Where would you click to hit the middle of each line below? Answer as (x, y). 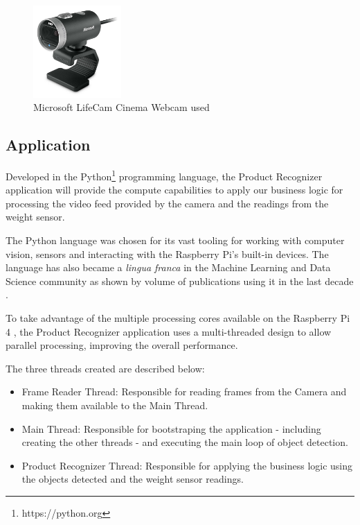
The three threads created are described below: (105, 368)
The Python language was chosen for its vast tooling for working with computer (175, 240)
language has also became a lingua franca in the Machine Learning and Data (168, 267)
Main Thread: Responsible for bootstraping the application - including (171, 428)
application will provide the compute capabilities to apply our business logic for (174, 190)
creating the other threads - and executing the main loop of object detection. (185, 442)
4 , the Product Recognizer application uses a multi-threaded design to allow (169, 331)
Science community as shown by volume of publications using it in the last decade (180, 281)
